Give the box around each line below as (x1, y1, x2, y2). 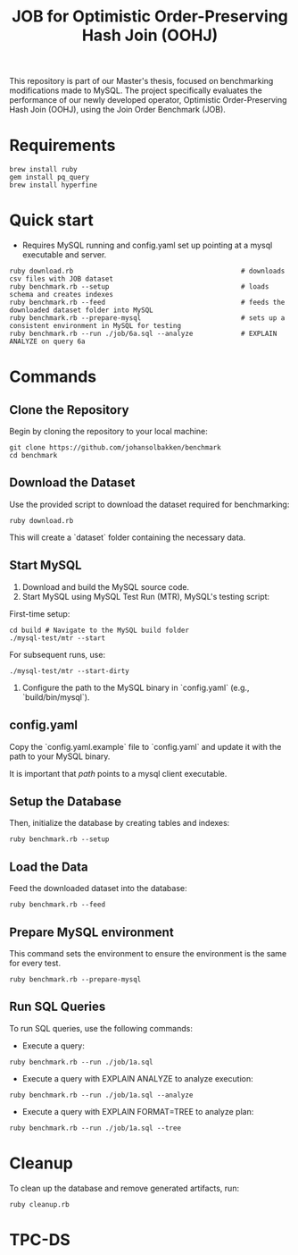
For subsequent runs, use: (9, 649, 105, 660)
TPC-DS (9, 1229, 71, 1250)
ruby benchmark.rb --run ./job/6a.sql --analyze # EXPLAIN (9, 329, 277, 339)
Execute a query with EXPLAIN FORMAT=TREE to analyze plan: (21, 1106, 254, 1116)
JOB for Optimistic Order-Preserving (12, 6, 288, 27)
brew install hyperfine (9, 181, 98, 190)
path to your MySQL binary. (9, 751, 111, 762)
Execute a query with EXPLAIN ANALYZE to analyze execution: (21, 1073, 253, 1083)
